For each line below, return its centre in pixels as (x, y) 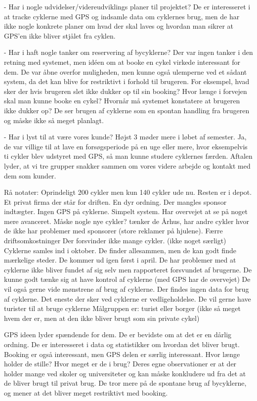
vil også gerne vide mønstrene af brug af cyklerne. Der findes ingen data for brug (127, 289)
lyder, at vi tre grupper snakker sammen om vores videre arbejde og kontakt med (127, 165)
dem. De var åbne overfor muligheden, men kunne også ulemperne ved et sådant (126, 71)
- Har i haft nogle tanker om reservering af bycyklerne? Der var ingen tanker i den (128, 52)
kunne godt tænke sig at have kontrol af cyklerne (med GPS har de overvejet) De (127, 279)
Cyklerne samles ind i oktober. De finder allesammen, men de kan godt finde (120, 250)
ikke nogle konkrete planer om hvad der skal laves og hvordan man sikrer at (119, 26)
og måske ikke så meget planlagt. (54, 120)
